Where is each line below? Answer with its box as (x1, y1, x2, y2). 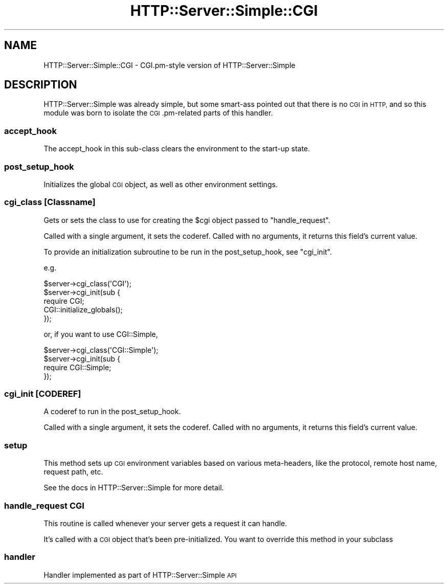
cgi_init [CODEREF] (4, 389, 81, 399)
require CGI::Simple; (43, 363, 111, 372)
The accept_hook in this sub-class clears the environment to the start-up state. (43, 144, 310, 153)
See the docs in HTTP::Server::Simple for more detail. (43, 483, 224, 492)
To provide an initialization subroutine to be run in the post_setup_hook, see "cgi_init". (43, 247, 332, 256)
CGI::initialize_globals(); (43, 305, 123, 314)
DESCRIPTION (4, 78, 77, 92)
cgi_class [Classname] (4, 197, 96, 208)
